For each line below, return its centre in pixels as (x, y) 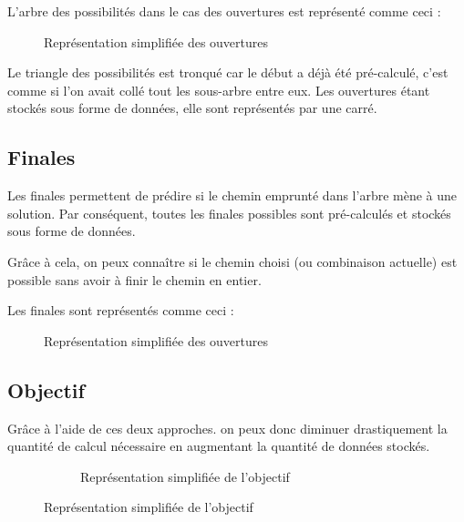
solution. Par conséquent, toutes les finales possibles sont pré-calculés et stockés (229, 213)
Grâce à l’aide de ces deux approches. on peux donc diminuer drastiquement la (227, 428)
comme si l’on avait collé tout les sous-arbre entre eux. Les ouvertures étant (219, 90)
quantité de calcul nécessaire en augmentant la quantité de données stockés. (219, 446)
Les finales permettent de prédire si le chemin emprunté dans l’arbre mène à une (232, 195)
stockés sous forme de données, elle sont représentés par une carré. (192, 108)
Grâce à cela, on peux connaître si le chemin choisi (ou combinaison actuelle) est (232, 261)
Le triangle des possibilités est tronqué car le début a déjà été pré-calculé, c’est (228, 72)
